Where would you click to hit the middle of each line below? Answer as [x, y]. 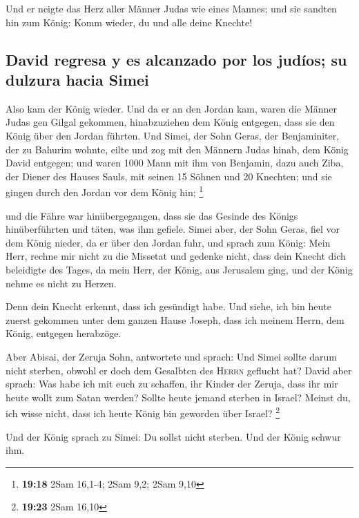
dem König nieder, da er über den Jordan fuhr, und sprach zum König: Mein [168, 242]
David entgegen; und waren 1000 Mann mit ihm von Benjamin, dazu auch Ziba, [175, 163]
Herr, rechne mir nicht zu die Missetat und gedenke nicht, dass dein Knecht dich [176, 256]
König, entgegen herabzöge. [64, 333]
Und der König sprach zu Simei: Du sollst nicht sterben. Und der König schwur [173, 436]
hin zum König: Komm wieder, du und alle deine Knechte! [129, 22]
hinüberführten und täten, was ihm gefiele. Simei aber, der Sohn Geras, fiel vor [173, 229]
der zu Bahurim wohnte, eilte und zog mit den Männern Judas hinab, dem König [177, 149]
